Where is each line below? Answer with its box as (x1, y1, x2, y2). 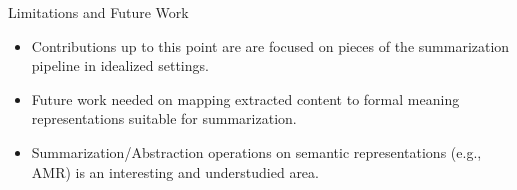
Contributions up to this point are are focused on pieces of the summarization (31, 35, 510, 56)
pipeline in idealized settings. (31, 55, 209, 76)
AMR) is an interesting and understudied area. (31, 161, 319, 182)
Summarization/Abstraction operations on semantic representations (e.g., (31, 141, 482, 162)
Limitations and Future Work (8, 2, 189, 22)
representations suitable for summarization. (31, 108, 297, 129)
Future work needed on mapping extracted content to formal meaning (31, 88, 460, 109)
